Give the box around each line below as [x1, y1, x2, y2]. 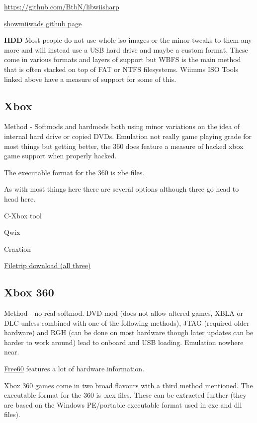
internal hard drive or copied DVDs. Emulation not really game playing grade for [4, 131, 252, 141]
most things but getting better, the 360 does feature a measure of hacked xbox [4, 141, 244, 151]
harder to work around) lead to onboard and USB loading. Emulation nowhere [4, 337, 244, 347]
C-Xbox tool [4, 210, 42, 220]
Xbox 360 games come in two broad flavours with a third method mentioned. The [4, 380, 253, 390]
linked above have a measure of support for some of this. [4, 73, 176, 84]
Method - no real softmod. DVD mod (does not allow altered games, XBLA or [4, 308, 243, 318]
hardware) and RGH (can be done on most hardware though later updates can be [4, 327, 254, 338]
